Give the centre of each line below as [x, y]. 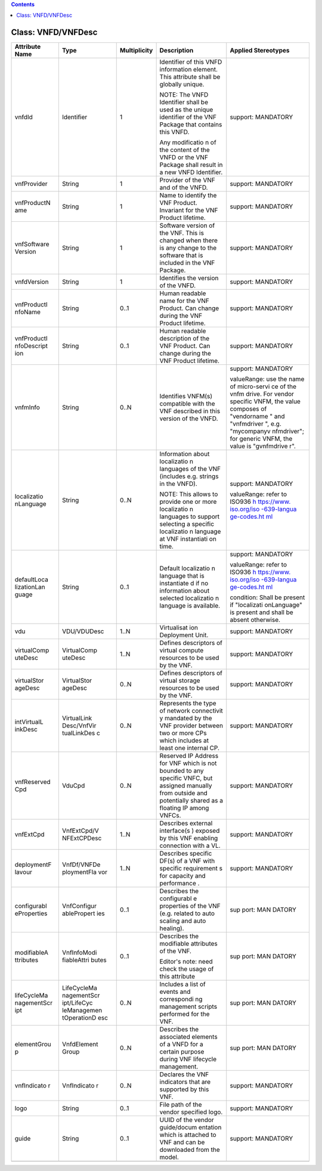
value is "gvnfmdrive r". [263, 446]
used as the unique [186, 110]
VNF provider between [191, 726]
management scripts [188, 1006]
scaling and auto [183, 921]
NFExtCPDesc [82, 838]
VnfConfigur [79, 906]
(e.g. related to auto [187, 913]
